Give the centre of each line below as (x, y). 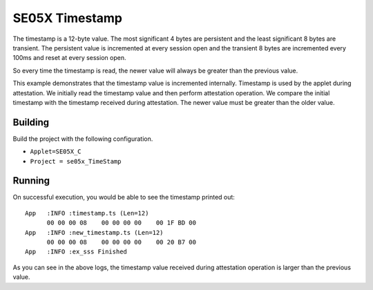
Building (31, 122)
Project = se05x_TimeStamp (76, 161)
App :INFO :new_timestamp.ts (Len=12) (94, 232)
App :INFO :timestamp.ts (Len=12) (87, 213)
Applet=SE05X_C (56, 152)
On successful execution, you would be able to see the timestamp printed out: (124, 197)
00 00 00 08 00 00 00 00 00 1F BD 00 (122, 223)
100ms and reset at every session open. (69, 58)
